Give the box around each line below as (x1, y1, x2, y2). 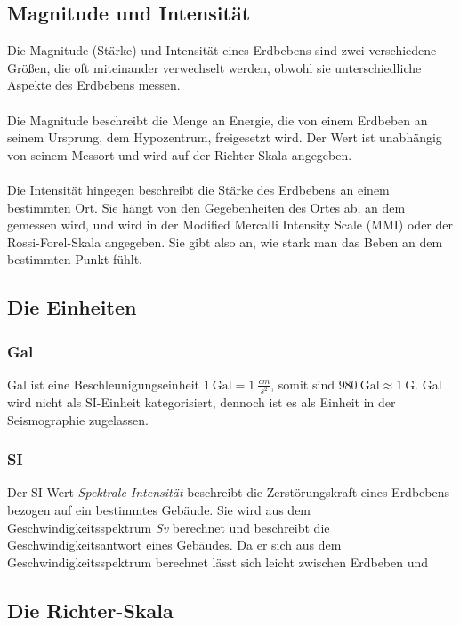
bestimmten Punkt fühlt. (7, 250, 142, 269)
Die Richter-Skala (7, 596, 174, 623)
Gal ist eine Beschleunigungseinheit (7, 374, 199, 393)
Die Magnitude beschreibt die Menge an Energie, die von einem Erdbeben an (7, 110, 428, 129)
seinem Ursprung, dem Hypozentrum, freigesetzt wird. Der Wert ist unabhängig (7, 128, 442, 147)
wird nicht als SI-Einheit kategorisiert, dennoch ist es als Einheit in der (7, 393, 396, 412)
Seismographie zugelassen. (7, 410, 149, 429)
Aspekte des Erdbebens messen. (7, 76, 181, 94)
